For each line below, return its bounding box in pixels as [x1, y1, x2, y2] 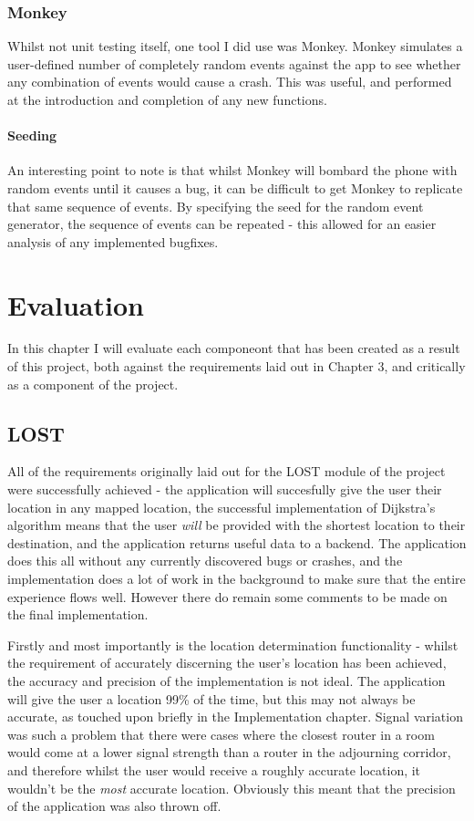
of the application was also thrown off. [7, 796, 222, 816]
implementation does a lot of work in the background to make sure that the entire [7, 569, 466, 588]
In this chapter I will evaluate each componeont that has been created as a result [7, 338, 460, 358]
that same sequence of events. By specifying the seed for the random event [7, 196, 424, 215]
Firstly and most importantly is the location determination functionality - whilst [7, 635, 459, 654]
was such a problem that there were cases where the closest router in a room [7, 724, 435, 743]
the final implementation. [7, 605, 149, 624]
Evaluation [7, 286, 144, 323]
